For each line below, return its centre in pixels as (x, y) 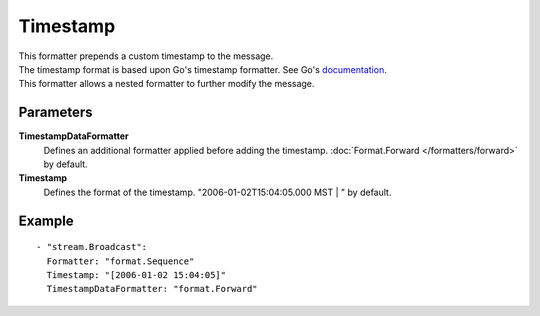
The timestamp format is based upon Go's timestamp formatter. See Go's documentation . (202, 69)
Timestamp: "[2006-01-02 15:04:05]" (136, 274)
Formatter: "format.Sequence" (120, 261)
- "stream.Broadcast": (92, 247)
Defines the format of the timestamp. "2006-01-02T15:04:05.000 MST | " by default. (217, 192)
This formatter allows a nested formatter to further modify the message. (166, 84)
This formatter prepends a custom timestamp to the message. (146, 56)
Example (46, 220)
